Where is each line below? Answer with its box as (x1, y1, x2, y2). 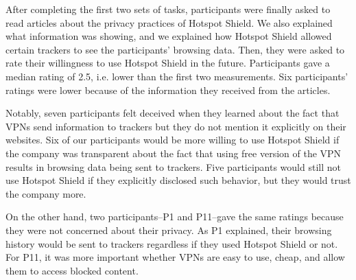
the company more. (5, 186, 86, 200)
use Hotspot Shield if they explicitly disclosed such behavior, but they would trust (5, 173, 351, 187)
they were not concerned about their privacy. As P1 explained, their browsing (5, 222, 332, 237)
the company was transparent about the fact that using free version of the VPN (5, 145, 342, 160)
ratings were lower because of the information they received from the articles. (5, 82, 331, 97)
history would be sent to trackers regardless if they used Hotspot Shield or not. (5, 236, 338, 250)
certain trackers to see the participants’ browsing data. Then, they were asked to (5, 42, 345, 56)
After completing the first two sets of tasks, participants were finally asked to (5, 2, 331, 16)
